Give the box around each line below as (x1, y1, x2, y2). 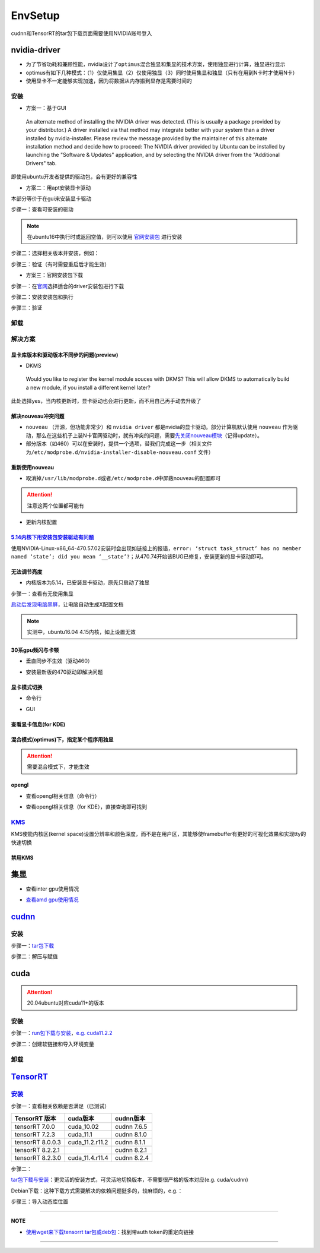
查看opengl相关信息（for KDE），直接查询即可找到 (25, 803, 148, 810)
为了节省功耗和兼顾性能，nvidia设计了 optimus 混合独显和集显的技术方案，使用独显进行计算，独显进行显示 (25, 61, 286, 68)
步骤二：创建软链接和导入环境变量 (11, 1040, 94, 1047)
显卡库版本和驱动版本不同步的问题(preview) (11, 351, 119, 358)
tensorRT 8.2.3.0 (14, 1153, 62, 1162)
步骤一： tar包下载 (11, 942, 55, 949)
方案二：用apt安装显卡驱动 (25, 184, 91, 191)
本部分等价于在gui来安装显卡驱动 (11, 195, 92, 202)
